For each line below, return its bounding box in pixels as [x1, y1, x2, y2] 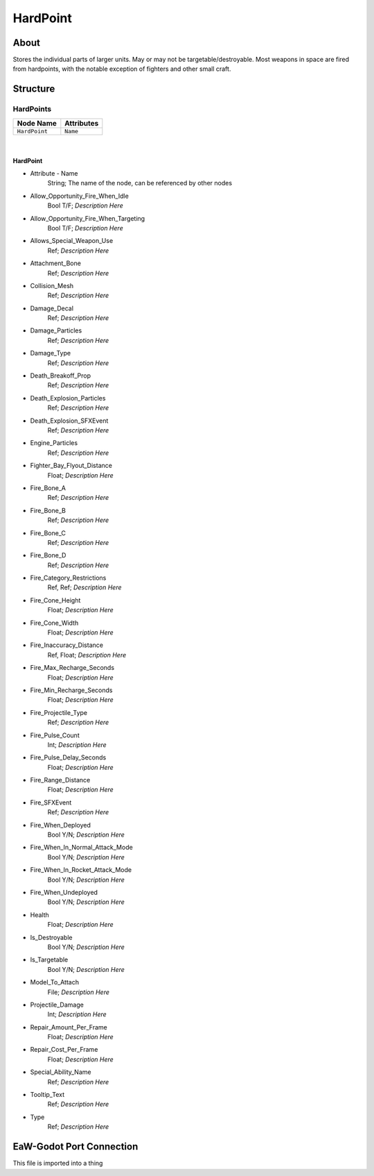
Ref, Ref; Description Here [47, 583, 122, 591]
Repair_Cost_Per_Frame [30, 1045, 98, 1054]
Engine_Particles [30, 439, 78, 447]
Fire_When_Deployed [30, 821, 91, 829]
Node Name [17, 118, 57, 128]
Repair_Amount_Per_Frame [30, 1023, 107, 1031]
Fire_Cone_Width [30, 619, 79, 627]
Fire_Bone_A [30, 483, 66, 492]
